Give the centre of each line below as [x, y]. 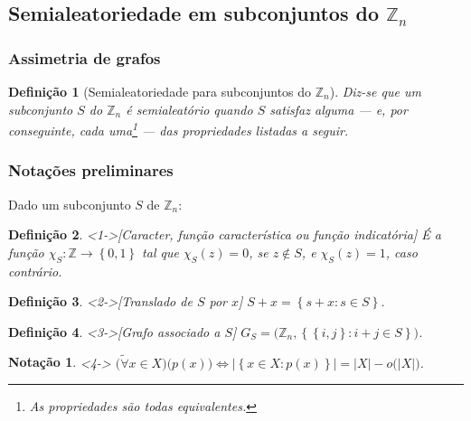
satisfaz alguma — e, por [339, 109]
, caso [401, 252]
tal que [160, 252]
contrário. [35, 271]
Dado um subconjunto [70, 204]
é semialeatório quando [189, 109]
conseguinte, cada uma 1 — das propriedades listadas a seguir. [179, 129]
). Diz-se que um [375, 91]
